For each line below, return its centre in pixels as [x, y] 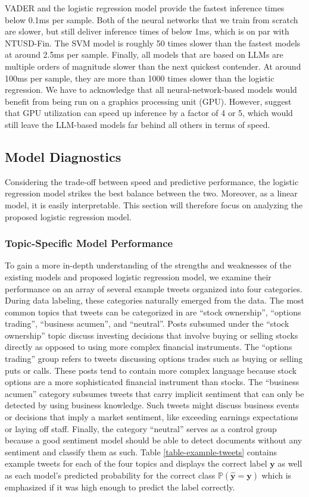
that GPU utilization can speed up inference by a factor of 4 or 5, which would [149, 113]
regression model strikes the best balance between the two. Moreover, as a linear [151, 193]
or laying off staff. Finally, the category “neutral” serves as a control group [141, 428]
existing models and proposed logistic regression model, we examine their [138, 276]
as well [290, 463]
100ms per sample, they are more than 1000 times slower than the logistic [140, 78]
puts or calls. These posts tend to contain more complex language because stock [151, 370]
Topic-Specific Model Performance [89, 243]
